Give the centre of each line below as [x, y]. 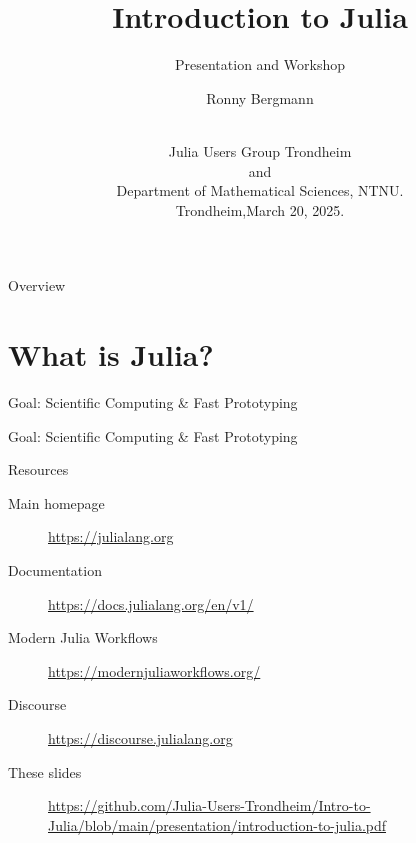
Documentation [55, 569]
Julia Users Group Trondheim [260, 150]
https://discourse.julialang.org [140, 737]
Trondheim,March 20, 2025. [260, 209]
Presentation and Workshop [259, 64]
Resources [38, 469]
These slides [45, 771]
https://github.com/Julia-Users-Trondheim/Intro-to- [209, 805]
